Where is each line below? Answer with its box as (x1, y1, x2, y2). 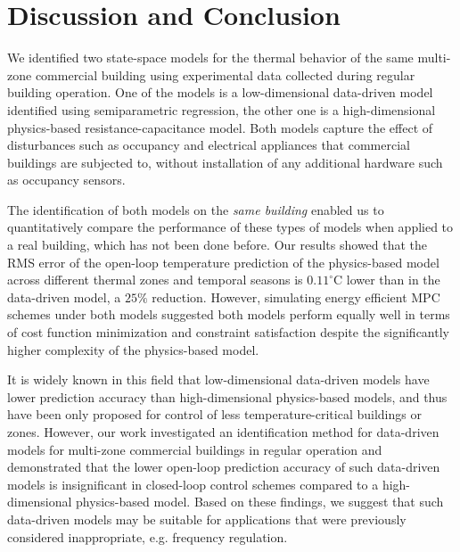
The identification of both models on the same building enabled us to (7, 200, 384, 218)
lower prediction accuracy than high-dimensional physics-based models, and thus (7, 387, 448, 406)
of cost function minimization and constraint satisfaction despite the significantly (7, 323, 449, 342)
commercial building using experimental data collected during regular (35, 65, 415, 84)
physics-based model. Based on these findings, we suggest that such (76, 492, 444, 511)
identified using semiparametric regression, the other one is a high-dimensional (7, 100, 436, 119)
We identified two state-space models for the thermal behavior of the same (7, 48, 414, 67)
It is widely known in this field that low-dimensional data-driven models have (7, 370, 430, 389)
